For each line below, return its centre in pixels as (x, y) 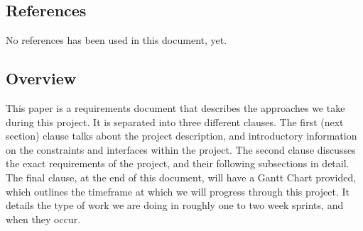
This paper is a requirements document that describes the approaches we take (175, 108)
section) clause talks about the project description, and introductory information (181, 136)
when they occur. (43, 219)
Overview (41, 78)
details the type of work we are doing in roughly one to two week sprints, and (175, 205)
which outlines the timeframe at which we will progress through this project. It (178, 191)
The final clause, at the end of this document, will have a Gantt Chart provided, (181, 177)
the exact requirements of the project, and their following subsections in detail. (178, 163)
